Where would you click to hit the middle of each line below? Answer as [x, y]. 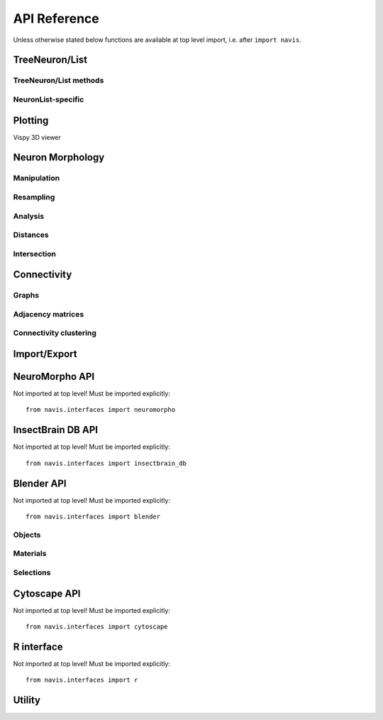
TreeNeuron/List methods [59, 80]
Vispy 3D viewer [37, 137]
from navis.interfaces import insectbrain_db [106, 463]
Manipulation [37, 178]
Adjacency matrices [49, 314]
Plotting [31, 120]
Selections [32, 572]
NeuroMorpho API [54, 376]
